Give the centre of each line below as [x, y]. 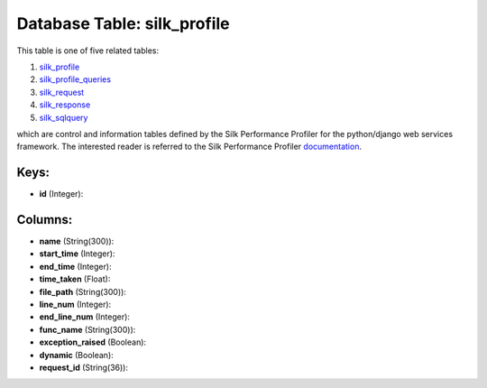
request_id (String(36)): [84, 367]
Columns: [45, 220]
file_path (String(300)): [83, 291]
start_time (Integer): [77, 254]
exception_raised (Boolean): [93, 342]
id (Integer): [61, 194]
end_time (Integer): [75, 266]
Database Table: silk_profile [123, 23]
